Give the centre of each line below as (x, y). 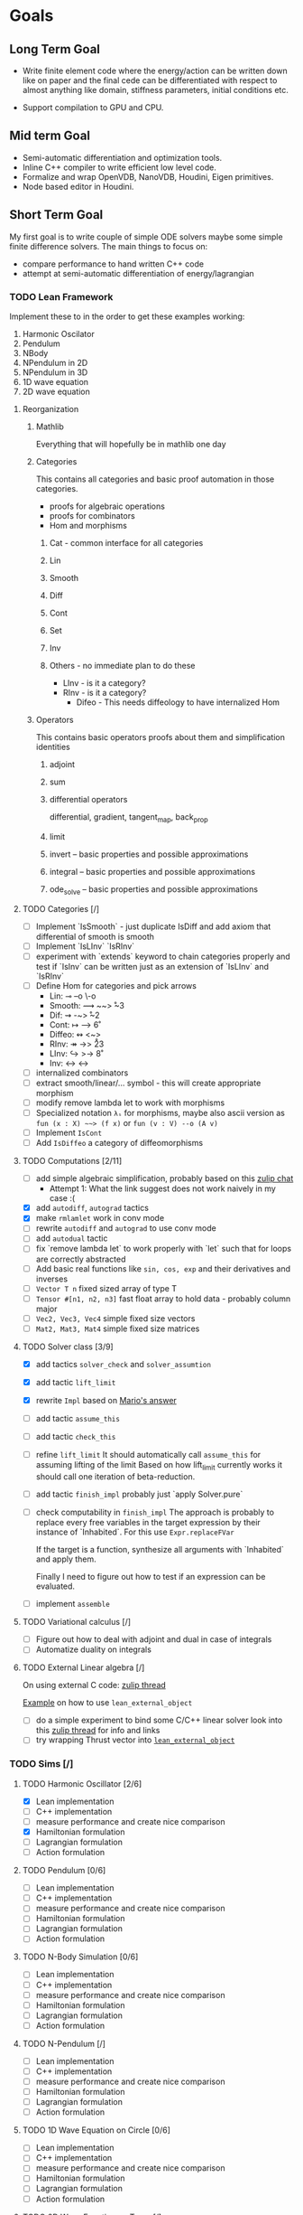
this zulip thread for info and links (98, 1731)
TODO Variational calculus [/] (77, 1622)
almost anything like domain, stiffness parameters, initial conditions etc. (155, 90)
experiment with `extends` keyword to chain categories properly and (163, 956)
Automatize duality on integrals (93, 1649)
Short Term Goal (56, 215)
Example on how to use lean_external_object (107, 1703)
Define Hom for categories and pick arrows (116, 985)
